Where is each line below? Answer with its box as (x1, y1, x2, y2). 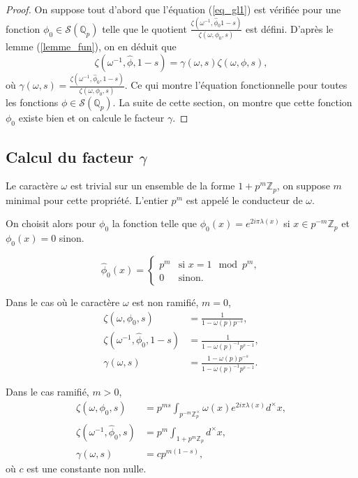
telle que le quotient (102, 21, 187, 36)
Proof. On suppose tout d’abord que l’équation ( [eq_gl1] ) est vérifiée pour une (6, 2, 341, 16)
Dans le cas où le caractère (6, 295, 120, 310)
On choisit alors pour (6, 216, 96, 231)
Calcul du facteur (6, 145, 134, 167)
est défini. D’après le (246, 21, 334, 36)
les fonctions (6, 95, 59, 110)
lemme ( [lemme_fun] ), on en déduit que (6, 39, 177, 54)
